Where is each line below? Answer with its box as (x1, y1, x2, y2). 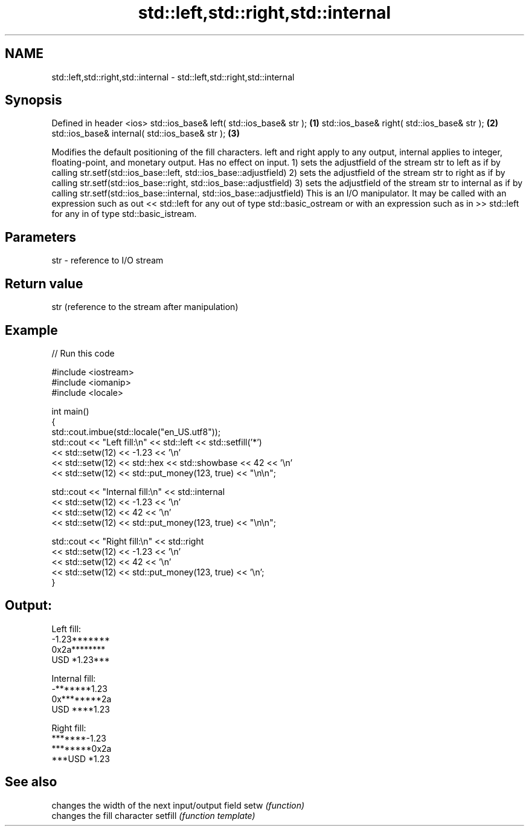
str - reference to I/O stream (51, 255, 164, 266)
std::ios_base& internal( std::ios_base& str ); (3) (51, 128, 240, 139)
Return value (5, 276, 83, 291)
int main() (51, 406, 89, 416)
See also (5, 774, 57, 790)
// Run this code (51, 348, 115, 358)
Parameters (5, 229, 76, 245)
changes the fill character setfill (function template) (51, 810, 255, 821)
